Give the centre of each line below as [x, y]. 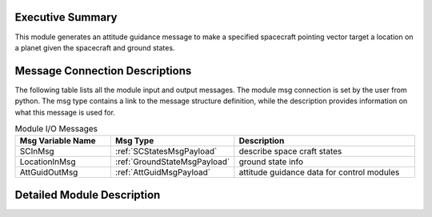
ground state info [271, 162]
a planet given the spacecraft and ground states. [95, 47]
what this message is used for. [65, 112]
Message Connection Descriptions [103, 71]
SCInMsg [37, 151]
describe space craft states [290, 151]
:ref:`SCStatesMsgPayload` [166, 151]
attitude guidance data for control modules [319, 172]
